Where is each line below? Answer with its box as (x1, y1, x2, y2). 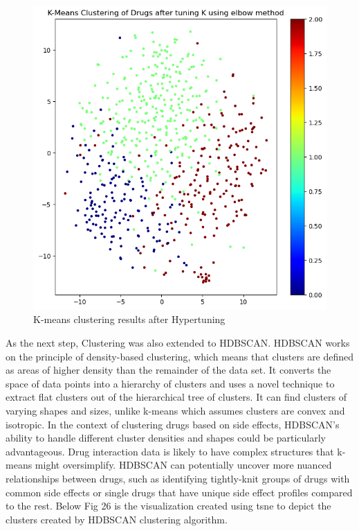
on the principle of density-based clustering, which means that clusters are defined (6, 349, 354, 363)
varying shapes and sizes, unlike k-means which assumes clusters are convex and (6, 403, 345, 417)
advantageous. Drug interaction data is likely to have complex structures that (6, 444, 334, 458)
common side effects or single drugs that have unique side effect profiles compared (6, 485, 353, 499)
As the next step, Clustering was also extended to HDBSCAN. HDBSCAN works (6, 336, 350, 350)
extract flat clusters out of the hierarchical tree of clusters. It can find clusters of (6, 390, 347, 404)
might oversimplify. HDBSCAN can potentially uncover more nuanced (35, 458, 332, 472)
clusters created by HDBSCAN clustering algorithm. (6, 512, 228, 526)
